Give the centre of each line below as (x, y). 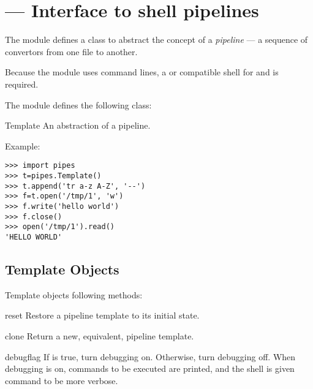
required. (22, 84)
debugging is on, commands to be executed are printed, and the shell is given (150, 368)
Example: (23, 145)
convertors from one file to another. (71, 51)
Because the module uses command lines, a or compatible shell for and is (142, 72)
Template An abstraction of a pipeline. (78, 125)
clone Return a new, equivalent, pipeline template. (100, 335)
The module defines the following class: (78, 104)
